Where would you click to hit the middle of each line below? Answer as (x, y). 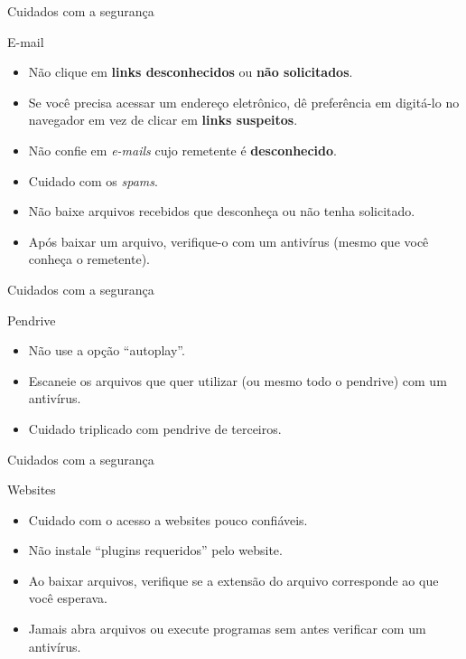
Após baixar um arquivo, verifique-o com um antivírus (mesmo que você (228, 241)
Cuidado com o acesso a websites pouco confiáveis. (168, 519)
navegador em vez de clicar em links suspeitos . (163, 120)
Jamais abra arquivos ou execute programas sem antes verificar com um (227, 629)
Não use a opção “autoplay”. (107, 350)
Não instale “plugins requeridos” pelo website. (155, 550)
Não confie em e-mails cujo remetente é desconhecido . (182, 150)
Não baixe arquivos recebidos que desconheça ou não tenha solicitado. (222, 211)
